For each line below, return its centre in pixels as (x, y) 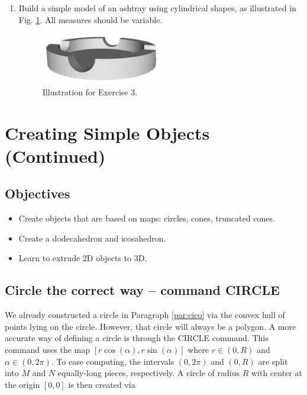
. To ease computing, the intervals (113, 361)
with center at (277, 373)
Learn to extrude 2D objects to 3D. (83, 258)
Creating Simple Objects (107, 132)
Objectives (38, 193)
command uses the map (48, 349)
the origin (22, 384)
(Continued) (55, 155)
